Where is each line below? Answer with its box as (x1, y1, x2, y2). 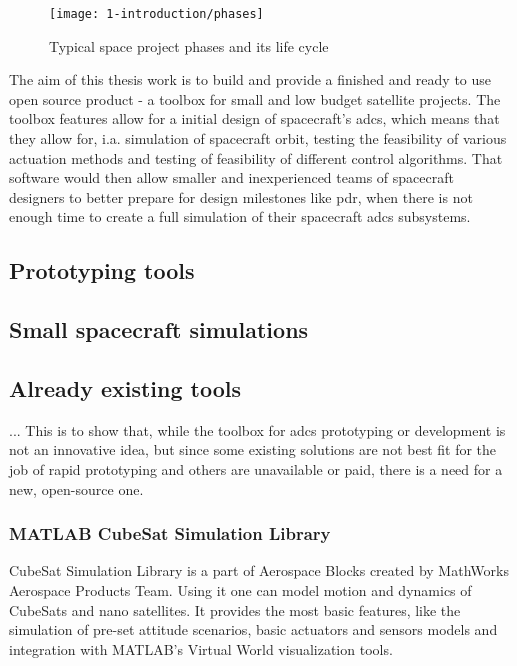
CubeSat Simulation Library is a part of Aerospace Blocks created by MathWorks (9, 560, 509, 581)
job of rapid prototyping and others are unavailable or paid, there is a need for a (9, 458, 503, 479)
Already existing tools (9, 372, 242, 403)
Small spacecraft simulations (9, 314, 309, 345)
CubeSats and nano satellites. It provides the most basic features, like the (9, 599, 461, 620)
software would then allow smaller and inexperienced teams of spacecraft (9, 167, 454, 188)
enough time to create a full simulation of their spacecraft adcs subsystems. (9, 206, 471, 227)
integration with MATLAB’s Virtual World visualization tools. (9, 638, 393, 659)
